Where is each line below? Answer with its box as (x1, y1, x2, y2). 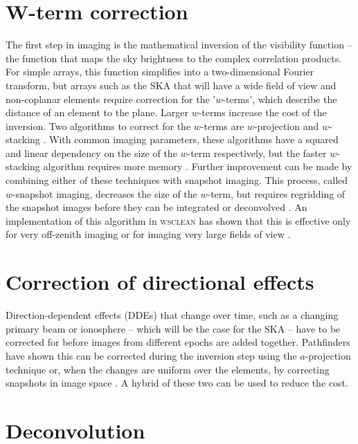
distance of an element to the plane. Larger (6, 105, 188, 120)
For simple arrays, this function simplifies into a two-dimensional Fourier (6, 64, 314, 79)
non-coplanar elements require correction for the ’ (6, 91, 216, 106)
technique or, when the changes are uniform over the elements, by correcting (6, 362, 330, 376)
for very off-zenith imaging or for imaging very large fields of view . (6, 227, 291, 241)
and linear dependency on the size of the (6, 145, 177, 160)
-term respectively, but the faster (187, 145, 327, 160)
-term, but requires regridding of (207, 186, 346, 201)
